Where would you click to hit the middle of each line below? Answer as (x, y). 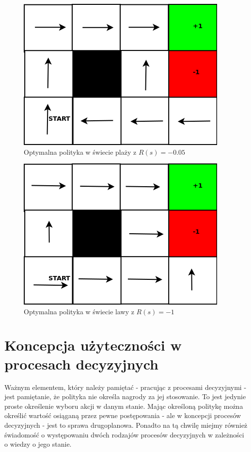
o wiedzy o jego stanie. (38, 444)
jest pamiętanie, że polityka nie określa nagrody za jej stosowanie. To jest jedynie (125, 396)
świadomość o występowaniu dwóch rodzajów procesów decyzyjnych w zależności (124, 434)
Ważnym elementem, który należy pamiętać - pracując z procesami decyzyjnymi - (125, 387)
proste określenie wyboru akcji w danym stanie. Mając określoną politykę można (124, 406)
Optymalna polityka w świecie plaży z (80, 152)
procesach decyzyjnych (81, 363)
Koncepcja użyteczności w (93, 345)
